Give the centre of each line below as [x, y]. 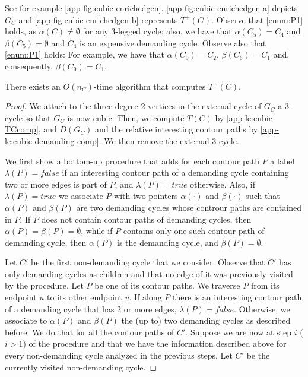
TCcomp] [22, 129]
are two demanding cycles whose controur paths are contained [189, 207]
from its [265, 285]
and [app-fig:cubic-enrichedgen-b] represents [98, 19]
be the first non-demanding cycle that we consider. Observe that [148, 262]
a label [282, 161]
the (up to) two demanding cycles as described [206, 320]
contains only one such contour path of [194, 231]
